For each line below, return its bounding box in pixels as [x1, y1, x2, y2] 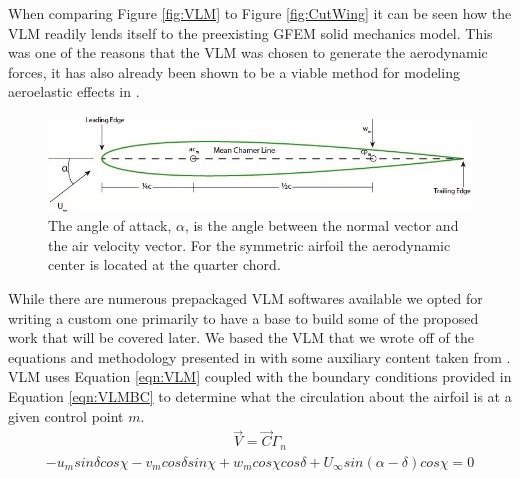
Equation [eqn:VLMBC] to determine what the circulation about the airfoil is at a [8, 385, 512, 406]
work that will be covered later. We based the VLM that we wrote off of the [8, 327, 474, 348]
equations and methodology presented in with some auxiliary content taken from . [8, 346, 511, 367]
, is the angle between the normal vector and [184, 215, 459, 236]
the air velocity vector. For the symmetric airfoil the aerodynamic [48, 234, 451, 255]
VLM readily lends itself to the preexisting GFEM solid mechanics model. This [8, 22, 493, 43]
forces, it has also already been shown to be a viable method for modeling [8, 61, 460, 82]
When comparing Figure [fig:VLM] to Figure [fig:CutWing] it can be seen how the [8, 3, 512, 23]
